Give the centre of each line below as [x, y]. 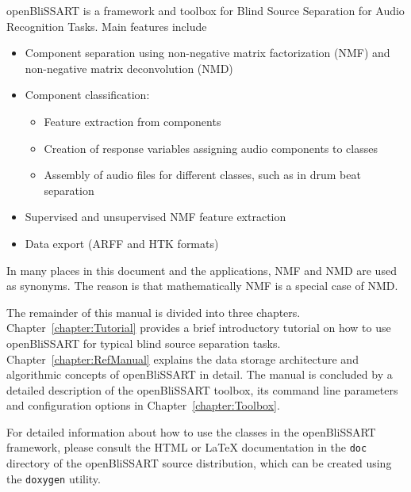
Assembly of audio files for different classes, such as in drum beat [202, 175]
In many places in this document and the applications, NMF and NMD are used [202, 270]
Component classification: [87, 95]
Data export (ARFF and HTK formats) [122, 243]
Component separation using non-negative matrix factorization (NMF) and [207, 53]
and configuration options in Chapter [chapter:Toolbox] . [143, 405]
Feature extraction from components [133, 121]
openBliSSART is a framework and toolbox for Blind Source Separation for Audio [205, 10]
